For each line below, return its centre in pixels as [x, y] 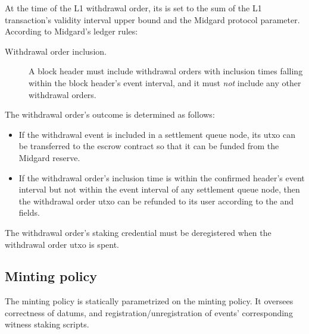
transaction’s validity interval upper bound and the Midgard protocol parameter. [152, 19]
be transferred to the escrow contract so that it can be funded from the [149, 146]
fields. [29, 212]
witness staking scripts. [47, 324]
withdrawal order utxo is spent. [62, 244]
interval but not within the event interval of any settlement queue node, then [159, 189]
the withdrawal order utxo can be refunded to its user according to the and [156, 201]
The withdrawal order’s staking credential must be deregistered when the [138, 232]
